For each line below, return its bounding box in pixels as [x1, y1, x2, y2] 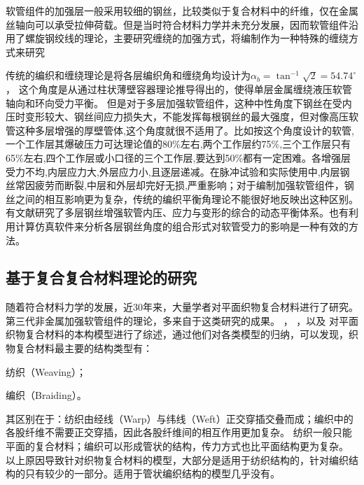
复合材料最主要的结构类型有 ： [15, 341, 153, 356]
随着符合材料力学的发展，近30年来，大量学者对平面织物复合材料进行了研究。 [6, 300, 358, 314]
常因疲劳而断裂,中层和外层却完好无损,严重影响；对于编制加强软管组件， [15, 178, 344, 192]
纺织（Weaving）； [6, 364, 87, 379]
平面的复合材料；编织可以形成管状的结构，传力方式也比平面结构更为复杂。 [6, 439, 349, 454]
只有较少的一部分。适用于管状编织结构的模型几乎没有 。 [24, 466, 280, 481]
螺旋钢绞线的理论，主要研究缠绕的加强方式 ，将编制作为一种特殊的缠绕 [24, 31, 349, 45]
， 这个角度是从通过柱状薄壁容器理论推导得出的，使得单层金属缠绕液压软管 [6, 81, 352, 96]
